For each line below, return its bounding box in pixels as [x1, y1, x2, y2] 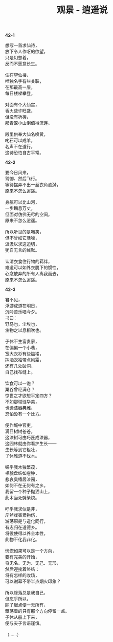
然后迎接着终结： [5, 566, 40, 572]
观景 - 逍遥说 [56, 4, 108, 16]
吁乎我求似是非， [5, 506, 40, 512]
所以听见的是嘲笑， [5, 229, 44, 235]
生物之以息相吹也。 [5, 327, 44, 333]
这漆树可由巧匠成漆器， [5, 435, 52, 441]
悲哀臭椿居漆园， [5, 476, 40, 482]
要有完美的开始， [5, 554, 40, 560]
